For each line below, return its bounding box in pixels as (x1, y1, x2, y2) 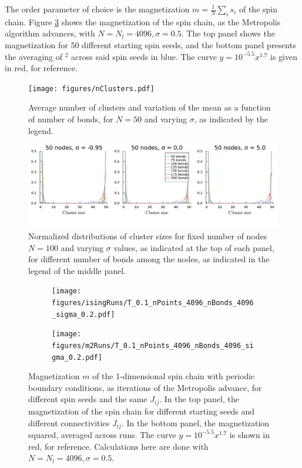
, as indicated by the (194, 113, 269, 125)
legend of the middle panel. (28, 264, 126, 276)
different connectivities (28, 416, 110, 429)
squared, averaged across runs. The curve (28, 428, 176, 440)
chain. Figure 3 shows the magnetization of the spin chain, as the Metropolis (5, 15, 281, 28)
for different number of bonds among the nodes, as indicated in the (28, 253, 270, 265)
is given (270, 50, 297, 62)
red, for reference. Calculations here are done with (28, 440, 209, 452)
